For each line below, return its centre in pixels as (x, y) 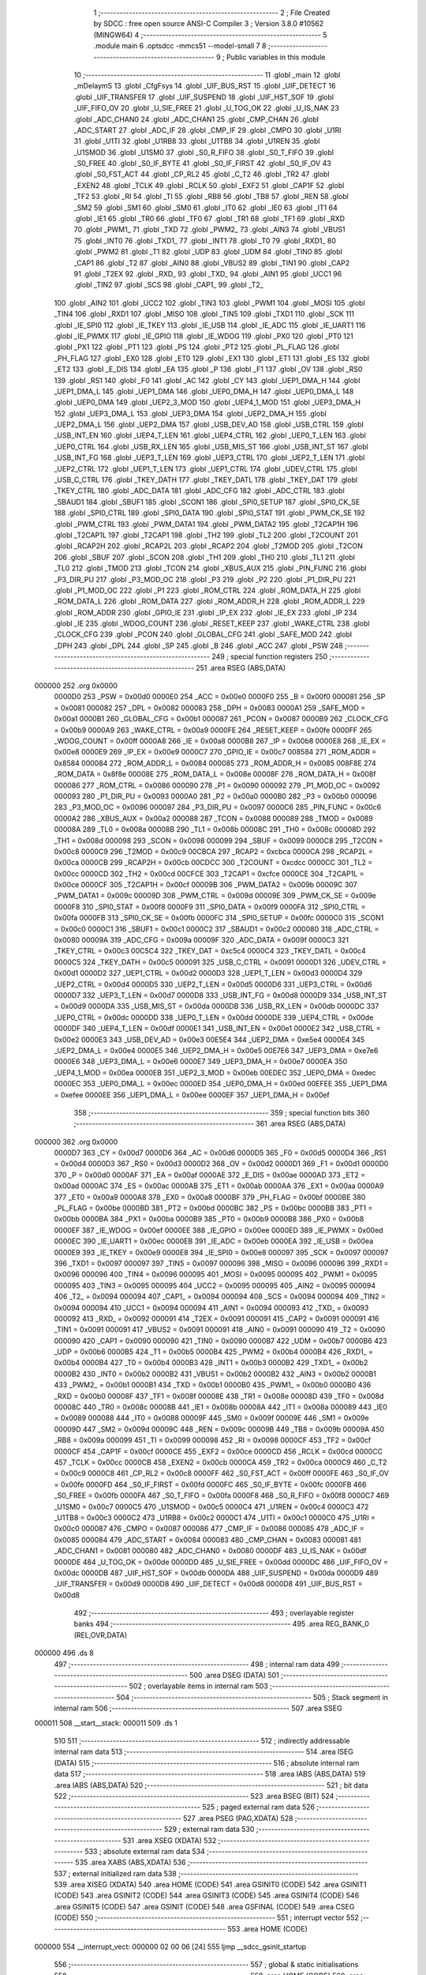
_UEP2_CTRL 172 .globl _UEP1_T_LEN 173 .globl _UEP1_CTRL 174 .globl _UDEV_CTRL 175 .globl (206, 468)
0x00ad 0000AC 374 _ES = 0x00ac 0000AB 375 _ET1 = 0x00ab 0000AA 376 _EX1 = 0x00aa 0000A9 (219, 1186)
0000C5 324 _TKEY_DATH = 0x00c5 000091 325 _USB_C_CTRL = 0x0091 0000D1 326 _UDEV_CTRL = (220, 962)
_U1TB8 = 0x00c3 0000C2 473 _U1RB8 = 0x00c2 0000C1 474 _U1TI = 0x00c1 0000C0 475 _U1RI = (215, 1518)
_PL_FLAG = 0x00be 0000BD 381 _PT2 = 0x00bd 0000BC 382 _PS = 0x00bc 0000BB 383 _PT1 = (213, 1208)
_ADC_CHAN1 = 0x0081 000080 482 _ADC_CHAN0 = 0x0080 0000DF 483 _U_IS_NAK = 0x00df (210, 1551)
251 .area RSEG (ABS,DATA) (241, 668)
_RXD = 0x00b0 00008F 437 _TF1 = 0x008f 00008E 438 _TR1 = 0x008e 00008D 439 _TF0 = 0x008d (219, 1396)
